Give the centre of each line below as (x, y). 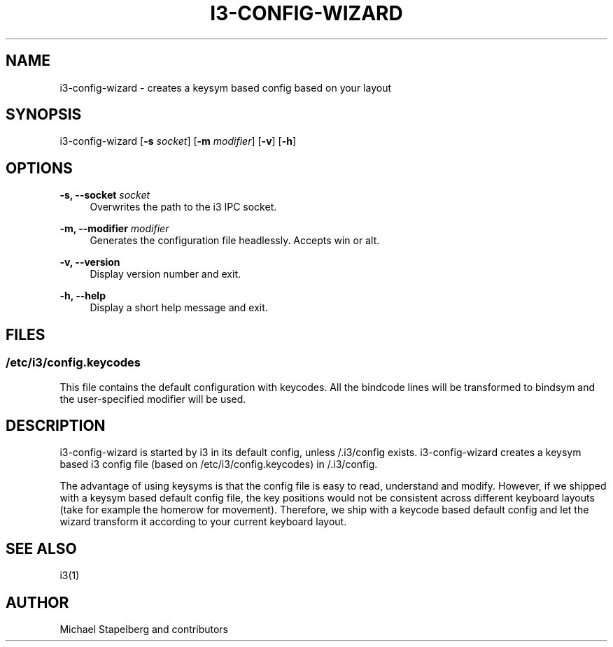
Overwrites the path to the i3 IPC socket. (183, 207)
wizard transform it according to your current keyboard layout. (203, 522)
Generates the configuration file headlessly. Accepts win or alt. (235, 241)
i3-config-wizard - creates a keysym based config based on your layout (226, 87)
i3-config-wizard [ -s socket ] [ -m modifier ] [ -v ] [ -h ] (178, 141)
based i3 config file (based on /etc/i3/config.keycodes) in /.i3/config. (219, 464)
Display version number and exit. (165, 274)
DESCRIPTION (56, 425)
